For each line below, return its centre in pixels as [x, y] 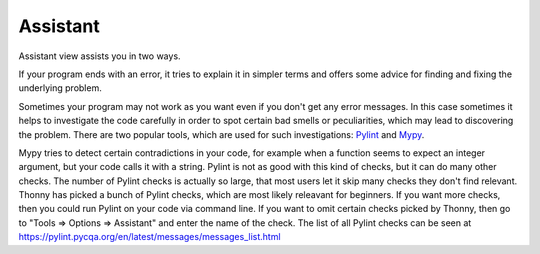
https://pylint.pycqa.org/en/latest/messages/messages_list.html [149, 237]
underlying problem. [60, 88]
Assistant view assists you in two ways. [99, 56]
